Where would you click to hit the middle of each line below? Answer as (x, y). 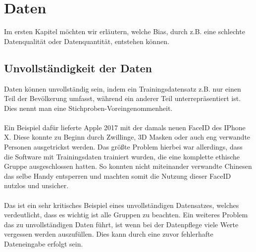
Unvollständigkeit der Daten (78, 68)
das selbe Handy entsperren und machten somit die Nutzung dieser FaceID (118, 176)
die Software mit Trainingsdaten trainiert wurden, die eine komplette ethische (122, 156)
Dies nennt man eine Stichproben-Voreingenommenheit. (88, 108)
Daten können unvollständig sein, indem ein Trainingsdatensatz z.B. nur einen (123, 88)
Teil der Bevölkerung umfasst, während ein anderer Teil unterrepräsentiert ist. (123, 98)
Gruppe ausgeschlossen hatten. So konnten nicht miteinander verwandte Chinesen (128, 166)
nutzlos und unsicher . (36, 185)
